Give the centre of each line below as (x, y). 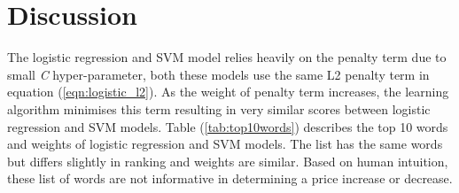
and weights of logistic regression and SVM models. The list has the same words (225, 144)
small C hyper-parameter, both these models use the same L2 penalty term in (218, 74)
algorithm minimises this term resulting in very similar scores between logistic (219, 108)
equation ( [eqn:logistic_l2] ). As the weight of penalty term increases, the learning (228, 92)
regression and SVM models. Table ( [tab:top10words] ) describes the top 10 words (228, 126)
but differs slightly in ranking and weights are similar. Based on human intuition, (228, 161)
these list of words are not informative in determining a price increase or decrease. (230, 178)
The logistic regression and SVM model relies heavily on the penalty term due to (227, 57)
